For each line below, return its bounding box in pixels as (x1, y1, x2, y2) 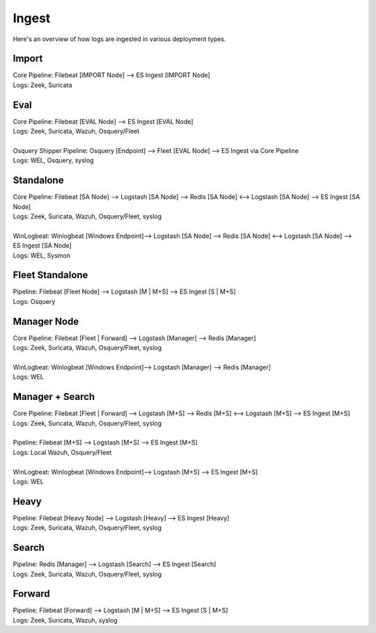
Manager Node (13, 315, 79, 327)
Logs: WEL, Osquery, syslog (13, 157, 94, 165)
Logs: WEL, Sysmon (13, 251, 71, 259)
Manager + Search (13, 391, 95, 403)
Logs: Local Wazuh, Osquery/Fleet (13, 448, 112, 456)
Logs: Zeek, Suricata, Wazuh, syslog (13, 616, 118, 624)
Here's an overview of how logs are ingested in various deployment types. (13, 35, 226, 43)
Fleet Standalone (13, 269, 88, 281)
